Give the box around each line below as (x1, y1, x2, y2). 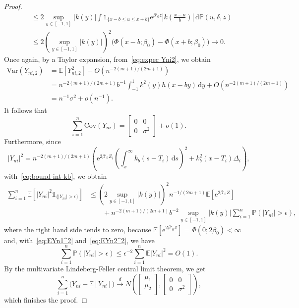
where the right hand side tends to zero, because (4, 224, 151, 234)
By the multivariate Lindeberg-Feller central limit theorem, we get (4, 263, 206, 274)
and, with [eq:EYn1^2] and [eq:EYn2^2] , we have (4, 235, 155, 245)
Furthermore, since (4, 136, 61, 147)
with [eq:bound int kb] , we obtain (4, 170, 107, 181)
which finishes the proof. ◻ (4, 294, 87, 305)
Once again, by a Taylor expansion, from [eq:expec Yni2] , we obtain (4, 54, 211, 64)
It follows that (4, 105, 47, 115)
